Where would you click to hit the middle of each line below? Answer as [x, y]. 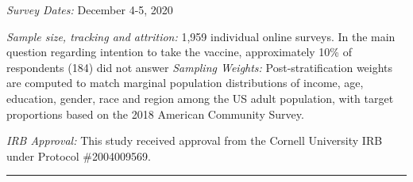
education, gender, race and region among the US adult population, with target [200, 98]
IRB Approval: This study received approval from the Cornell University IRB [195, 140]
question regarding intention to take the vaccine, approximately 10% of [179, 52]
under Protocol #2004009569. [79, 155]
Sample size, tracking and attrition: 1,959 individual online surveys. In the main [201, 36]
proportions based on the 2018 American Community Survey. [155, 114]
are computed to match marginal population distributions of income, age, [185, 83]
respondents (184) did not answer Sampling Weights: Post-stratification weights [200, 67]
